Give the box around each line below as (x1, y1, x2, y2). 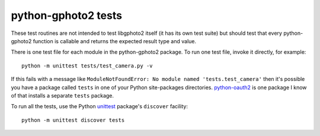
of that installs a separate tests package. (11, 92, 114, 99)
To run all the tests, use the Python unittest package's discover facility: (11, 103, 188, 110)
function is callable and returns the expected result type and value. (33, 37, 197, 44)
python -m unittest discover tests (21, 116, 125, 124)
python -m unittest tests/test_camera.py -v (21, 62, 153, 69)
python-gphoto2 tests (11, 9, 123, 22)
